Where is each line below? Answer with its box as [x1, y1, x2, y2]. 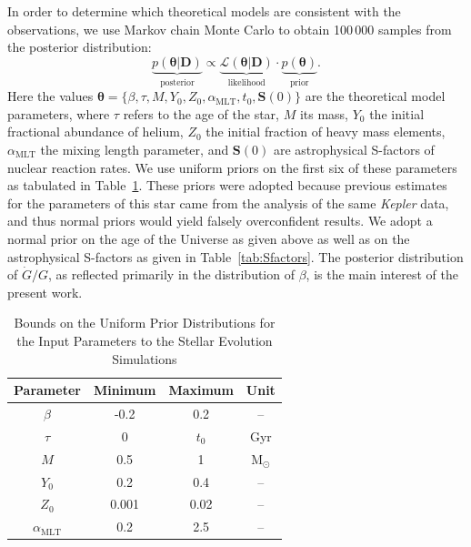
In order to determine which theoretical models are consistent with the [7, 2, 401, 20]
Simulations [112, 349, 177, 368]
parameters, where [7, 104, 110, 123]
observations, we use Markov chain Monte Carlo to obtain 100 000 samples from [7, 19, 452, 38]
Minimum [93, 380, 156, 400]
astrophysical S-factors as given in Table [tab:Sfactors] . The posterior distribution [7, 247, 464, 266]
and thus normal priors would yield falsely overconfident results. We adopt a [7, 211, 433, 230]
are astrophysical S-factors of [273, 140, 435, 158]
